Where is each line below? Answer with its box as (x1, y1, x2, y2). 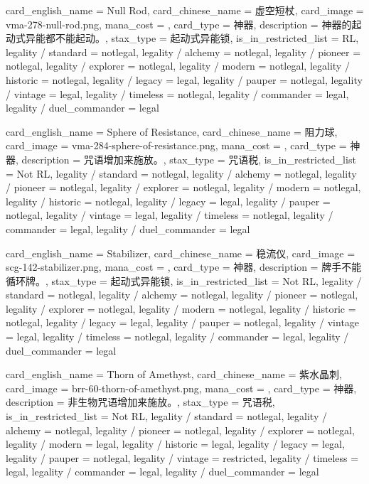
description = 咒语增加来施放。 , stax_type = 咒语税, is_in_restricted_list (21, 151, 356, 166)
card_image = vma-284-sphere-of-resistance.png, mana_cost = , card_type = (6, 138, 347, 153)
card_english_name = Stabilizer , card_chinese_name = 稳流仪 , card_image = (6, 245, 355, 260)
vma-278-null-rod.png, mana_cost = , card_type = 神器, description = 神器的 (6, 16, 352, 31)
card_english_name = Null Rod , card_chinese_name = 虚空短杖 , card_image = (6, 3, 364, 17)
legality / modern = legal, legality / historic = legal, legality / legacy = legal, (6, 436, 345, 451)
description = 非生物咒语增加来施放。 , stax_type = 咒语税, (6, 394, 275, 409)
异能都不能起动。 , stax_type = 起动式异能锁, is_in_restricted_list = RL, (25, 31, 359, 45)
